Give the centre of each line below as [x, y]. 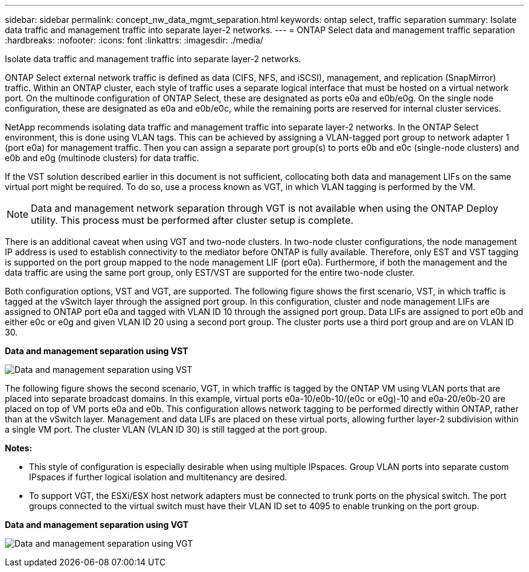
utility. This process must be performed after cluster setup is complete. [192, 220]
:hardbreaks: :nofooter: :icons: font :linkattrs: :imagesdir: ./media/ [134, 40]
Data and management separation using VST [97, 351]
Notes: [19, 448]
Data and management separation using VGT [97, 525]
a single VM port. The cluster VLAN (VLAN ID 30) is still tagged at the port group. [166, 429]
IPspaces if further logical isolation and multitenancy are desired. [158, 477]
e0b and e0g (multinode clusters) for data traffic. [102, 158]
